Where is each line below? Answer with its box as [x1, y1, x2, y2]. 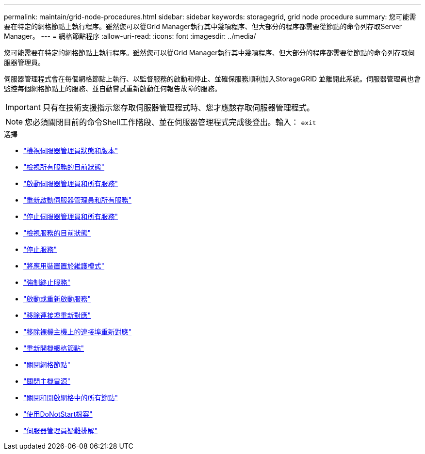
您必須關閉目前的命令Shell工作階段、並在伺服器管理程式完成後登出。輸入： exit [25, 117, 316, 127]
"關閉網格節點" [23, 360, 71, 369]
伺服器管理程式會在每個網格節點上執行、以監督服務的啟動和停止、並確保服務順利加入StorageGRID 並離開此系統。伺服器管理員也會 [4, 75, 421, 83]
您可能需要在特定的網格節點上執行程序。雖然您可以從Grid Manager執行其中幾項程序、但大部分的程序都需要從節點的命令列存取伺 [4, 48, 415, 57]
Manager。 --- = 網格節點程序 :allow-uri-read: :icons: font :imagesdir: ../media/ [4, 32, 256, 40]
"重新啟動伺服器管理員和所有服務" [23, 196, 132, 204]
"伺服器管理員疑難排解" [23, 426, 98, 435]
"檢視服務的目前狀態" [23, 229, 91, 237]
